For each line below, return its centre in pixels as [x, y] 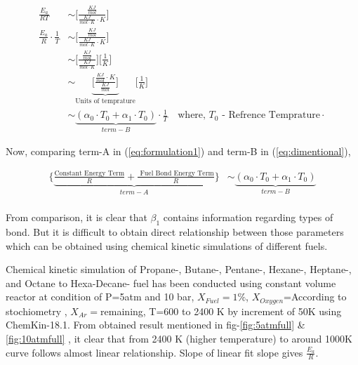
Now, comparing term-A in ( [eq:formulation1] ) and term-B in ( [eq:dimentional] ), [178, 151]
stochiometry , [37, 311]
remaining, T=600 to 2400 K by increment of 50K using [221, 311]
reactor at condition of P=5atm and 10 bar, [100, 297]
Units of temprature [105, 101]
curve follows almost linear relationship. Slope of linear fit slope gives [154, 352]
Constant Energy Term [89, 173]
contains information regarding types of [248, 217]
